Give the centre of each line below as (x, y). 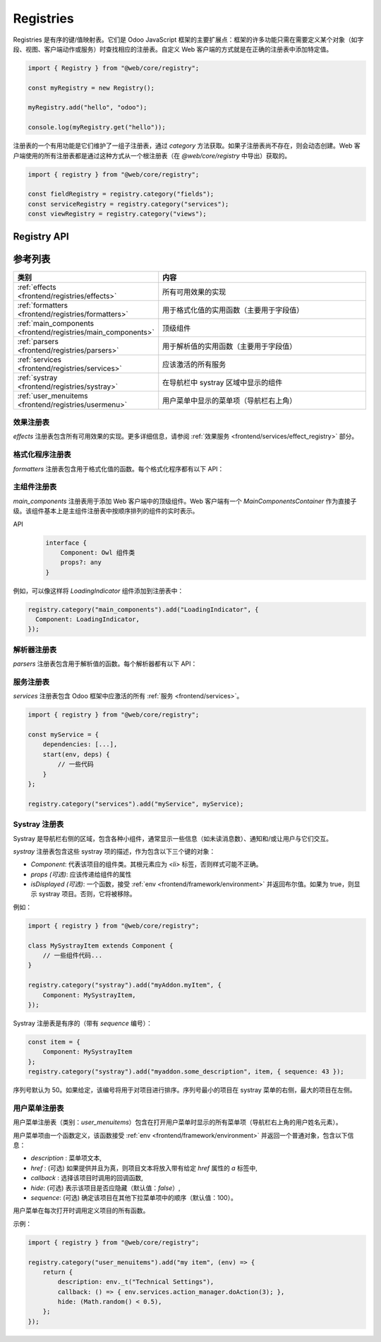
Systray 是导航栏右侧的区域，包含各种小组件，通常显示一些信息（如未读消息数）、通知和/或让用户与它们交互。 (173, 838)
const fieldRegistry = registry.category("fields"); (121, 194)
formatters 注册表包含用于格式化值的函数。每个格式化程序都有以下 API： (119, 469)
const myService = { (63, 735)
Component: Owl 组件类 (98, 552)
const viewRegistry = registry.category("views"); (117, 214)
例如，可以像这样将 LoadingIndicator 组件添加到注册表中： (98, 591)
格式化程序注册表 (42, 454)
